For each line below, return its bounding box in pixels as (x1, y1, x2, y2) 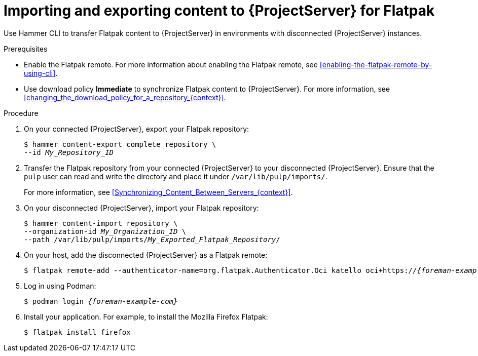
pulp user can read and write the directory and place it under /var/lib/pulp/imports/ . (24, 172, 327, 181)
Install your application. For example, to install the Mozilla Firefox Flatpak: (24, 312, 268, 321)
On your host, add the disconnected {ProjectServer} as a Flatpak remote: (24, 250, 268, 259)
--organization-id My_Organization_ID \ (24, 227, 187, 235)
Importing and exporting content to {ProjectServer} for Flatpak (4, 2, 435, 19)
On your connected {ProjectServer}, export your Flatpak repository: (24, 124, 249, 133)
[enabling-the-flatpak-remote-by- (319, 60, 432, 69)
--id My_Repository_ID (24, 148, 114, 156)
